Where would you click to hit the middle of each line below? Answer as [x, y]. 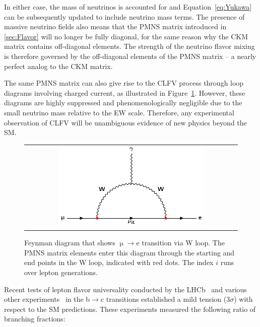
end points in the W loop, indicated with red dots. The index [119, 262]
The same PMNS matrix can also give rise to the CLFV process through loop [124, 83]
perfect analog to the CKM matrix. [58, 66]
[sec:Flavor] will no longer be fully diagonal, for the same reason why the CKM [126, 36]
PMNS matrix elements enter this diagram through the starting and [129, 252]
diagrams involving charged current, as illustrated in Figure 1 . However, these [125, 92]
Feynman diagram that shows [70, 243]
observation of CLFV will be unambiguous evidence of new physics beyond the [125, 122]
